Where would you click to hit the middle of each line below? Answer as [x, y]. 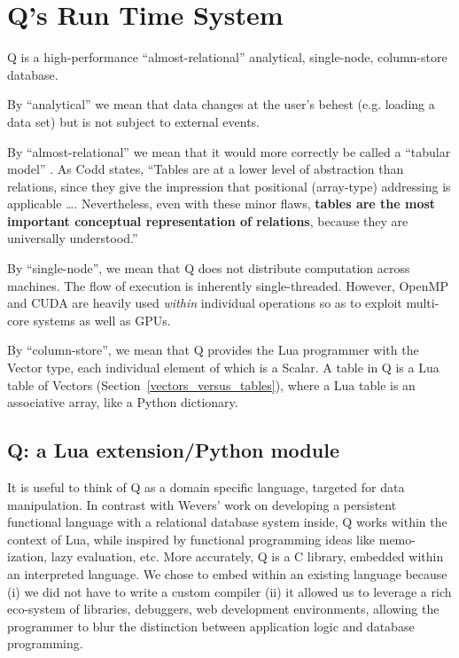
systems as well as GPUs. [102, 320]
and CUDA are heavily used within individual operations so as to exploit [205, 303]
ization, [27, 556]
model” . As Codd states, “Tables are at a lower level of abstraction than [206, 169]
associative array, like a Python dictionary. [123, 402]
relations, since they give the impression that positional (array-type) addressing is [229, 186]
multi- [423, 303]
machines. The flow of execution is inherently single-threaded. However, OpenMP [228, 285]
